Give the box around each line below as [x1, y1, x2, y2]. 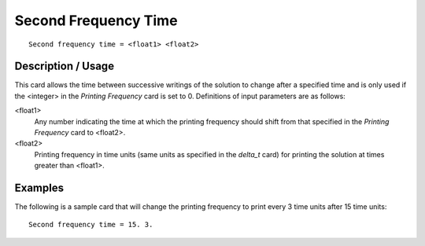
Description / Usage [14, 60, 114, 73]
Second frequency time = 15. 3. [28, 220, 153, 229]
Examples [14, 182, 65, 194]
